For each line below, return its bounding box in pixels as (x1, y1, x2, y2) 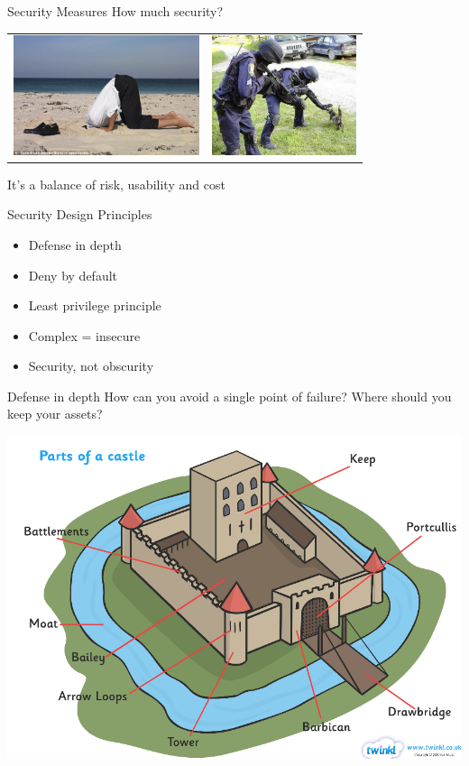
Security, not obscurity (28, 356, 154, 375)
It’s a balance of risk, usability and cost (7, 174, 225, 193)
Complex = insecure (28, 326, 141, 345)
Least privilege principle (28, 296, 161, 315)
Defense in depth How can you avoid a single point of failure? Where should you (7, 386, 452, 405)
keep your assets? (7, 404, 103, 423)
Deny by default (28, 265, 118, 284)
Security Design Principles (7, 205, 152, 224)
